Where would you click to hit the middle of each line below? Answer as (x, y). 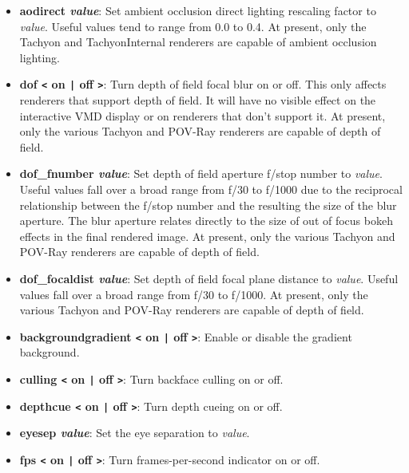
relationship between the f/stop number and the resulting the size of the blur (208, 205)
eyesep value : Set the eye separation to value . (135, 433)
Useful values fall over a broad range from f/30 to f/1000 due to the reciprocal (211, 189)
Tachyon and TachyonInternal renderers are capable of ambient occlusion (198, 42)
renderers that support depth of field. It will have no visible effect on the (198, 100)
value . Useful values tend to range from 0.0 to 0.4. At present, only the (193, 26)
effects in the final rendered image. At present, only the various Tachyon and (207, 236)
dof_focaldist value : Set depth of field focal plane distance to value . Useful (209, 278)
